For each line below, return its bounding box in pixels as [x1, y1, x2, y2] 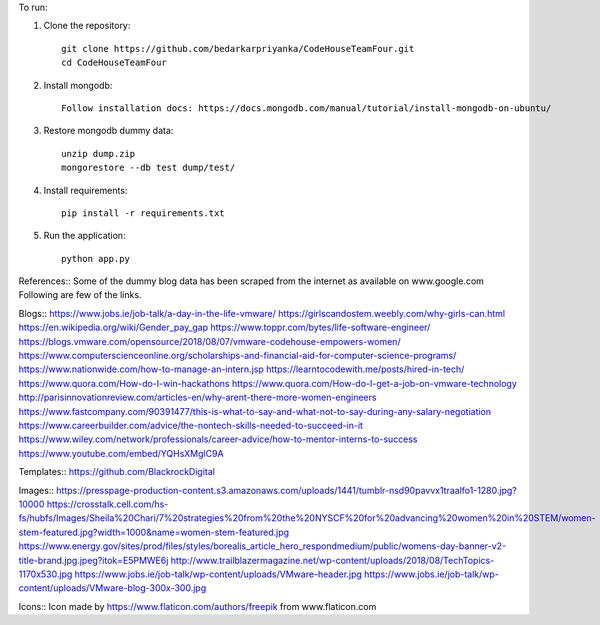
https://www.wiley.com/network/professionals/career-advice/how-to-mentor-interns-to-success [18, 433, 419, 445]
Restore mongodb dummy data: [43, 125, 174, 137]
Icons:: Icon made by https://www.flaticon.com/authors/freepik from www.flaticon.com [18, 600, 377, 612]
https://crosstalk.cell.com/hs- [46, 498, 169, 510]
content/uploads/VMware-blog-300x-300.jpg [18, 582, 207, 594]
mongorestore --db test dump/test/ [61, 162, 236, 174]
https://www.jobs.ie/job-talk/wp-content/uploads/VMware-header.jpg [74, 568, 362, 580]
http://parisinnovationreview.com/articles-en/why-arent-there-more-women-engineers [18, 391, 377, 404]
